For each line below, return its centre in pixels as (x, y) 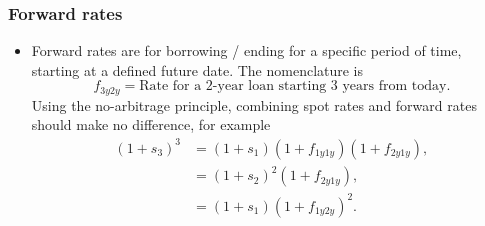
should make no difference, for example (151, 124)
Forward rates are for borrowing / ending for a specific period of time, (246, 50)
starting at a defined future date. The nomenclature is (197, 69)
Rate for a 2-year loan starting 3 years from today (293, 86)
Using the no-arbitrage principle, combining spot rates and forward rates (254, 104)
